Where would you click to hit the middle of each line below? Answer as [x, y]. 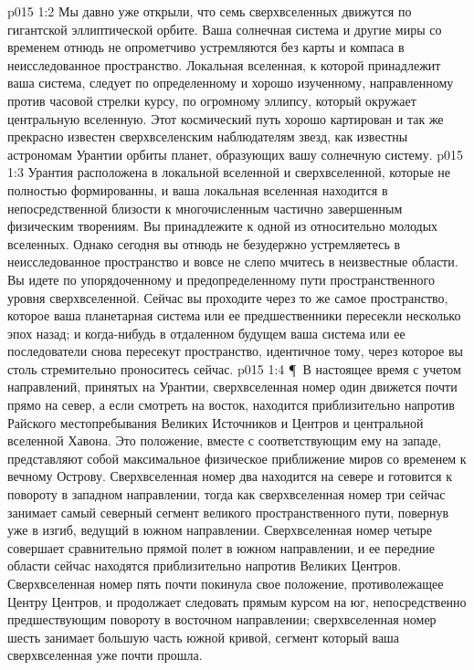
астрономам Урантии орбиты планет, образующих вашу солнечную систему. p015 [235, 154]
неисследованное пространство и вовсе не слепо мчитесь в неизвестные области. [233, 262]
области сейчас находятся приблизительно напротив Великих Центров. [205, 565]
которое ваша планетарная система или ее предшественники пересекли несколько [234, 315]
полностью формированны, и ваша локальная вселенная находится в [198, 189]
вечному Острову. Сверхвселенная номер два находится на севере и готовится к [230, 476]
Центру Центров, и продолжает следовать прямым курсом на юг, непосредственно [237, 601]
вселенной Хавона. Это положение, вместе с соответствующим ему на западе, [225, 440]
